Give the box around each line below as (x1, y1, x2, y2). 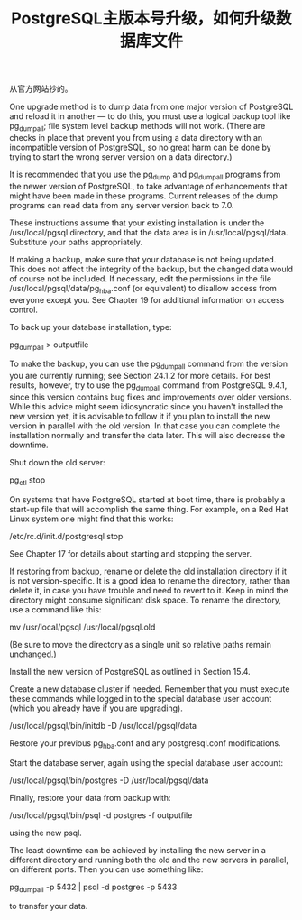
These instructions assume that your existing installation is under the (9, 217, 265, 228)
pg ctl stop (9, 474, 46, 487)
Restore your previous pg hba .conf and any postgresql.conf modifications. (9, 737, 281, 750)
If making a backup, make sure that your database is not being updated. (9, 253, 277, 264)
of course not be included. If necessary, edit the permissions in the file (9, 272, 272, 284)
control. (9, 304, 39, 315)
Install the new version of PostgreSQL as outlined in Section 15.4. (9, 666, 251, 676)
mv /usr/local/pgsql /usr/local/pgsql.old (9, 621, 156, 632)
